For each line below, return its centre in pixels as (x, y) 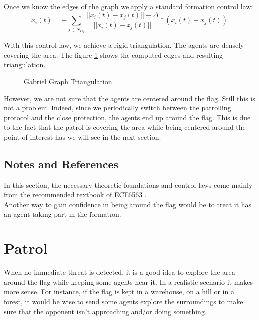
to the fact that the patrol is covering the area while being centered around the (125, 127)
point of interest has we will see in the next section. (83, 137)
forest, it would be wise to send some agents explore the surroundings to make (124, 301)
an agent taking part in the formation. (63, 214)
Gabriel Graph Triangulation (68, 81)
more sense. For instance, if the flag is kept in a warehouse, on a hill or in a (119, 291)
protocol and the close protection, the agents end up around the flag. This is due (127, 117)
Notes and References (61, 163)
